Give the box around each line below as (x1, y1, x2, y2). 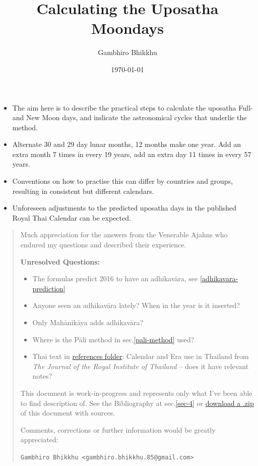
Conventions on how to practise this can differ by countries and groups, (12, 176, 233, 186)
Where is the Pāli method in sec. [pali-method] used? (32, 334, 195, 344)
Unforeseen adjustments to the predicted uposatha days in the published (12, 202, 237, 213)
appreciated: (20, 434, 58, 445)
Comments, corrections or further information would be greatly (20, 424, 216, 435)
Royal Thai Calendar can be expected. (12, 212, 131, 223)
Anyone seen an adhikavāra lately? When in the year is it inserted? (32, 300, 240, 310)
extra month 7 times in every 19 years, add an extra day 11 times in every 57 (12, 148, 251, 159)
